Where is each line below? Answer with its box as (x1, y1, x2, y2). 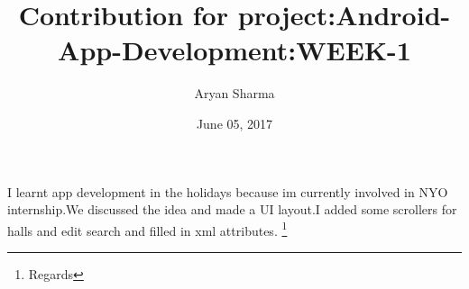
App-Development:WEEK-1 (58, 32, 411, 68)
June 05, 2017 (196, 113, 273, 132)
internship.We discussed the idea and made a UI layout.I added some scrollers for (7, 200, 457, 219)
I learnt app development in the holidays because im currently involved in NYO (7, 182, 448, 201)
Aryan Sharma (194, 84, 275, 103)
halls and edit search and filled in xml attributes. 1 (7, 218, 288, 239)
